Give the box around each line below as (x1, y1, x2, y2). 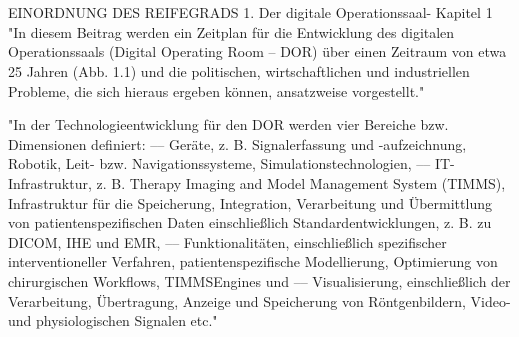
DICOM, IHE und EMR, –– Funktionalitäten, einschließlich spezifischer (8, 231, 447, 252)
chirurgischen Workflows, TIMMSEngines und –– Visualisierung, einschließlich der (8, 270, 511, 291)
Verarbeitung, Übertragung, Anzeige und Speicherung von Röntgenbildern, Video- (8, 290, 511, 311)
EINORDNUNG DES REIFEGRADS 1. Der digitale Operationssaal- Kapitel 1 (8, 2, 493, 23)
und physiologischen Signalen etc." (8, 310, 218, 331)
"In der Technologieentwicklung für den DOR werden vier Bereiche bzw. (8, 114, 449, 135)
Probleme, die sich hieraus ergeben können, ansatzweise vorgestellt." (8, 80, 425, 101)
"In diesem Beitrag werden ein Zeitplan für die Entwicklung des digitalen (8, 21, 455, 42)
